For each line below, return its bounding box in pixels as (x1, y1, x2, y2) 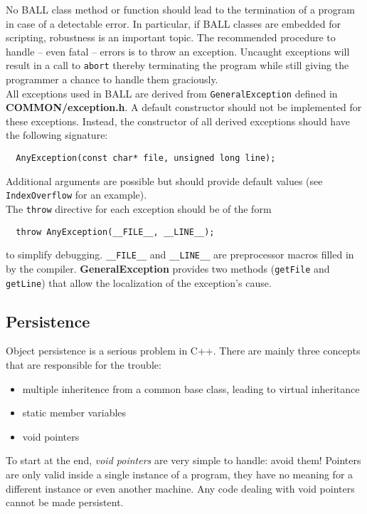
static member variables (22, 405, 127, 420)
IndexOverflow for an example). (6, 187, 147, 202)
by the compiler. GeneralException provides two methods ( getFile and (6, 261, 330, 276)
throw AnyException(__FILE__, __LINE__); (16, 226, 215, 237)
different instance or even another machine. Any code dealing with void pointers (6, 481, 355, 495)
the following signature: (6, 127, 108, 142)
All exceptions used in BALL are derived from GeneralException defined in (6, 85, 338, 100)
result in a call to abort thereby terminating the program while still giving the (6, 58, 349, 73)
